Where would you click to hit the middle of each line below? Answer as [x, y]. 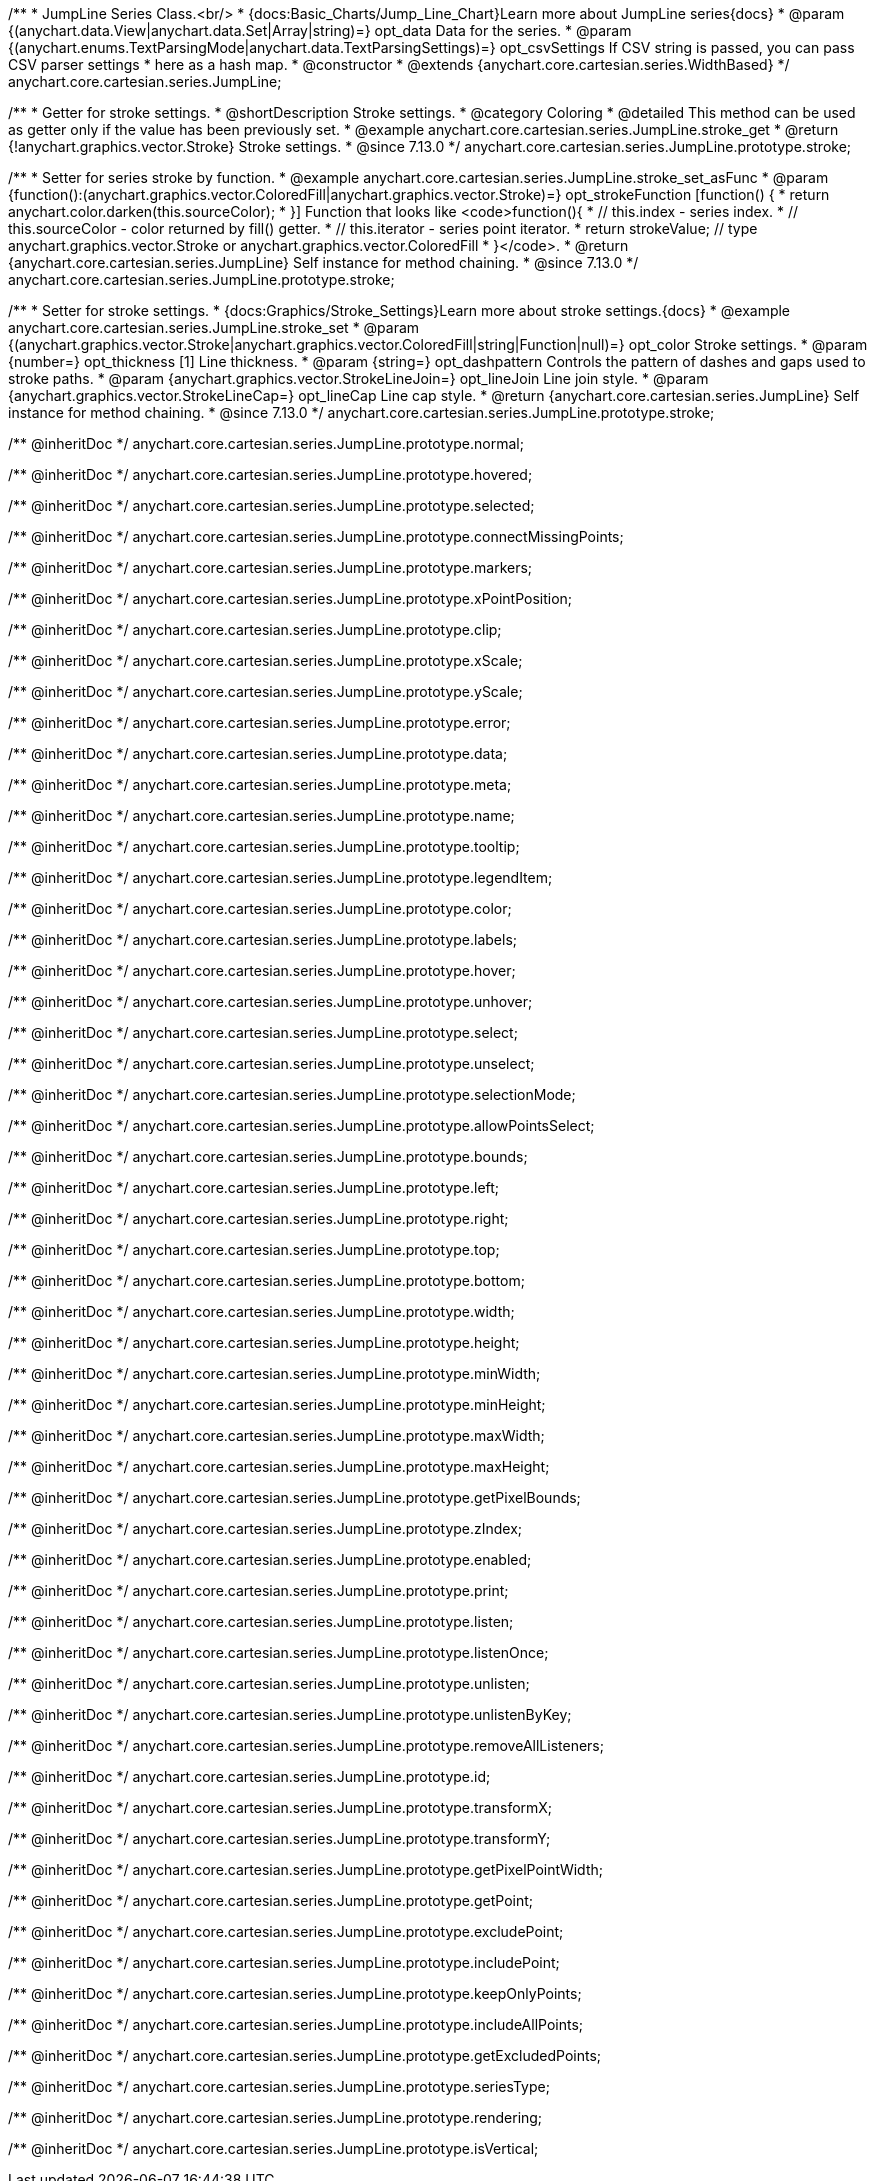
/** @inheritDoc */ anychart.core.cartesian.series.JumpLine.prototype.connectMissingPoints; [316, 536]
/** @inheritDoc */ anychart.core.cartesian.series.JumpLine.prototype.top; [254, 1249]
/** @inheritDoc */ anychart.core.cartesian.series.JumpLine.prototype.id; [249, 1776]
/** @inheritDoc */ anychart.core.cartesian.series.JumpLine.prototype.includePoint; [284, 1962]
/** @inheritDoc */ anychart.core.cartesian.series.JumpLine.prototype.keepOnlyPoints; [295, 1993]
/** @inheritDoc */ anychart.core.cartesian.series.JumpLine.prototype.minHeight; [277, 1404]
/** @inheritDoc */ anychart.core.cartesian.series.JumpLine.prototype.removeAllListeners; [306, 1745]
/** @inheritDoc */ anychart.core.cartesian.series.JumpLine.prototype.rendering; [275, 2117]
